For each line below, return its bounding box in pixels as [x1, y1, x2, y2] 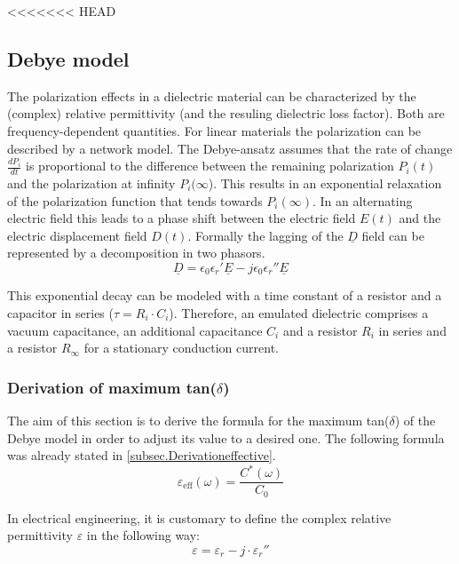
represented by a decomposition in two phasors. [7, 243, 265, 262]
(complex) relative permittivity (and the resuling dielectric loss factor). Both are [7, 104, 445, 123]
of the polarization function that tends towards [7, 191, 263, 210]
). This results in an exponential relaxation [208, 174, 442, 192]
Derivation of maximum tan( [7, 376, 217, 398]
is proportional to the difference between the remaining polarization [26, 156, 394, 175]
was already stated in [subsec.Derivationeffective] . [7, 446, 276, 465]
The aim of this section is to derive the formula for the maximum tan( [7, 411, 390, 430]
